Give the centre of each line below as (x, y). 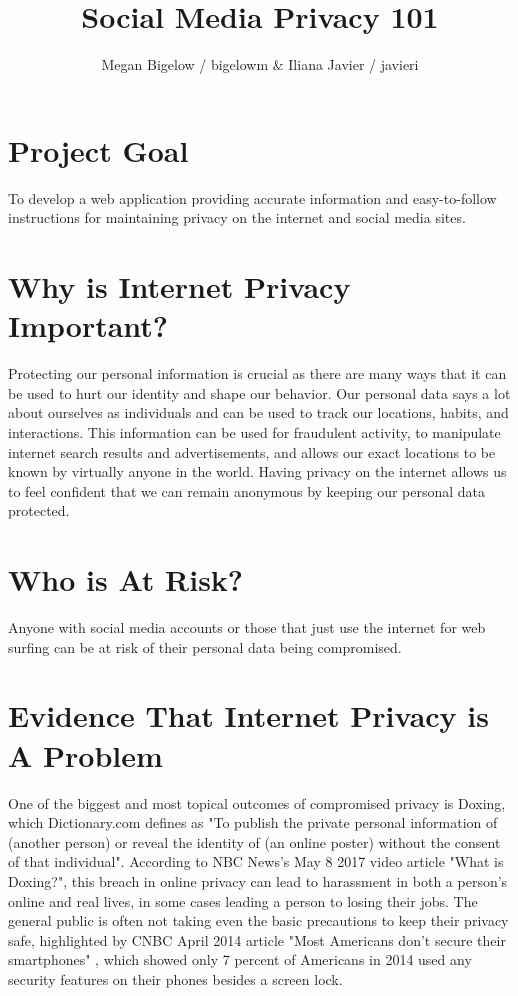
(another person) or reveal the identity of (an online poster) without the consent (254, 841)
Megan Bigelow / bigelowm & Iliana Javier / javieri (260, 64)
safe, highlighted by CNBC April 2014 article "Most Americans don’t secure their (257, 939)
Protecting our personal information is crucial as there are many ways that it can (257, 373)
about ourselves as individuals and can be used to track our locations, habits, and (258, 412)
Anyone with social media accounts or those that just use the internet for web (247, 627)
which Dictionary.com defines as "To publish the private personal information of (253, 822)
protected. (39, 510)
